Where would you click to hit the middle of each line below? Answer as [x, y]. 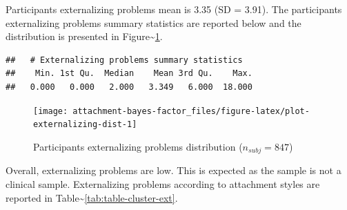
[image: [51, 111]
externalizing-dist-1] [85, 125]
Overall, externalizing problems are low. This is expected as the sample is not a [173, 170]
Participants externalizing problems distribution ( [138, 146]
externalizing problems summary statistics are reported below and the [153, 22]
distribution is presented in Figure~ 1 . [84, 36]
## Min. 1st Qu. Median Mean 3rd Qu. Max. [129, 74]
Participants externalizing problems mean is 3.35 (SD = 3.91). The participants [174, 9]
